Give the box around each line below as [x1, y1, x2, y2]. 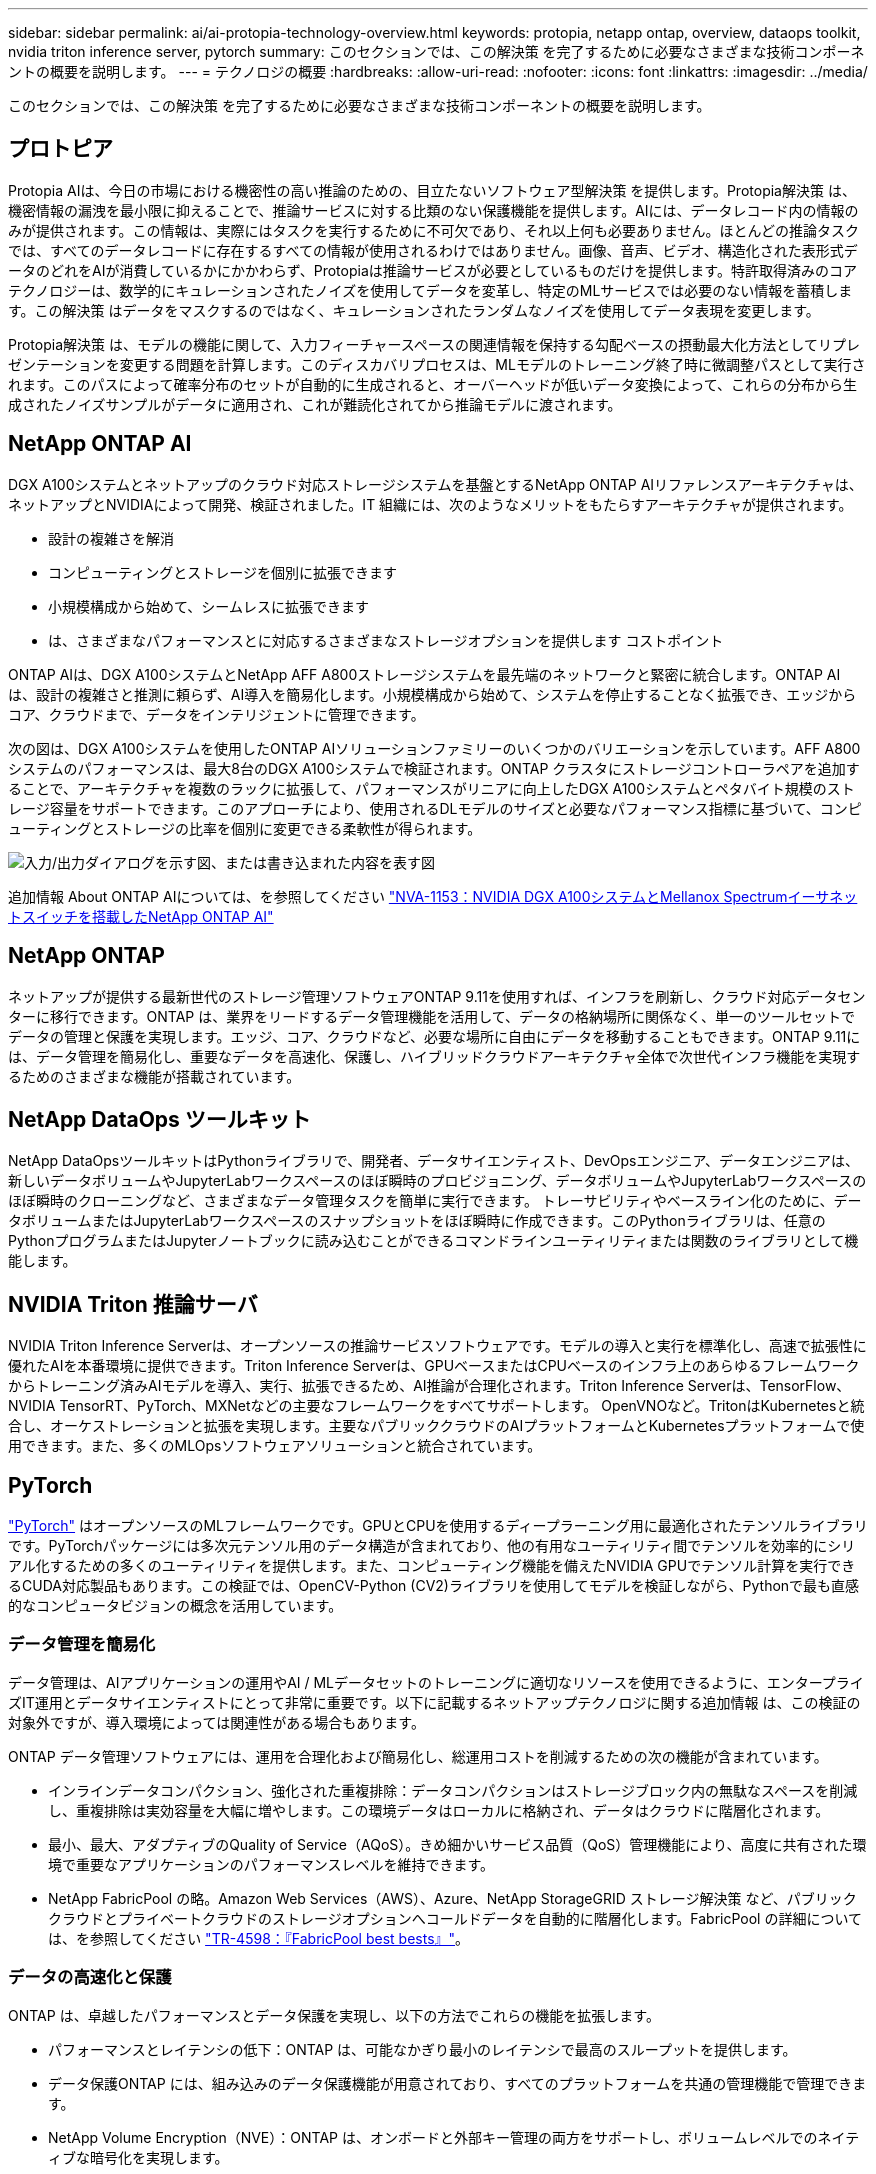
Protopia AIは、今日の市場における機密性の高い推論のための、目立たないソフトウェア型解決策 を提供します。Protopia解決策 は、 [8, 181, 856, 199]
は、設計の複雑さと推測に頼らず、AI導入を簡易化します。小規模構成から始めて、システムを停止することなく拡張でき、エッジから [8, 685, 857, 703]
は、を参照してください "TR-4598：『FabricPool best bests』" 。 [48, 1929, 470, 1947]
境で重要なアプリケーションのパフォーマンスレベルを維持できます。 [48, 1855, 495, 1873]
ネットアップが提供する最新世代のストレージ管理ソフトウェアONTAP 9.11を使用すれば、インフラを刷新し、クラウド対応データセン [8, 987, 866, 1005]
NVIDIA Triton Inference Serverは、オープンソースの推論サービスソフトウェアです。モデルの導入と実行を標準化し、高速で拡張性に [8, 1337, 867, 1355]
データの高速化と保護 [8, 1967, 172, 1988]
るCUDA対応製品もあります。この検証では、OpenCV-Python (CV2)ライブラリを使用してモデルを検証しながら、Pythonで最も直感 [8, 1577, 860, 1595]
